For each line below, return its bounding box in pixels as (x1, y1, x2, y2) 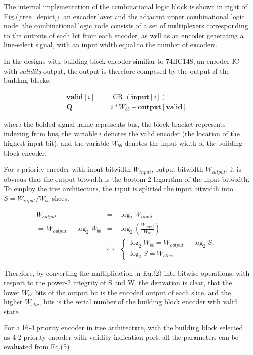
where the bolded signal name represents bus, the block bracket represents (4, 118, 226, 129)
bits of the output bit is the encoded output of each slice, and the (35, 287, 231, 297)
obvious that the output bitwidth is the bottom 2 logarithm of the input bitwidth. (4, 174, 250, 184)
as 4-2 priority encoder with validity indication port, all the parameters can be (4, 332, 239, 342)
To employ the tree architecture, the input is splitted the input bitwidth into (4, 183, 234, 194)
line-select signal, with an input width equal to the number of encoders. (4, 39, 218, 50)
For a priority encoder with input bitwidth (4, 164, 131, 174)
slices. (52, 193, 69, 203)
